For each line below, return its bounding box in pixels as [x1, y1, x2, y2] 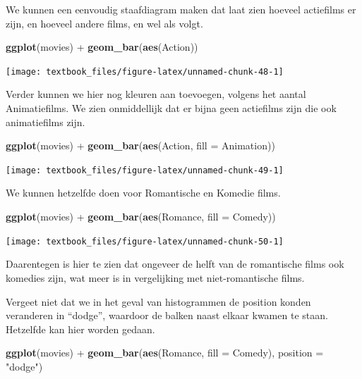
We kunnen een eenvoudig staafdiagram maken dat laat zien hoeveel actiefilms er [6, 2, 356, 16]
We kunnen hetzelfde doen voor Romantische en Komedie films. [6, 185, 281, 200]
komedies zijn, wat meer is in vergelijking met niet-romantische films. [6, 270, 305, 285]
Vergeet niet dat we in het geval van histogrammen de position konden [6, 294, 311, 309]
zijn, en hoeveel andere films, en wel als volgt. [6, 15, 203, 30]
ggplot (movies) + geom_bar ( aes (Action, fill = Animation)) [6, 138, 275, 153]
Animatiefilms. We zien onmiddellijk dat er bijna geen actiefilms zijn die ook [6, 101, 337, 116]
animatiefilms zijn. [6, 114, 85, 129]
